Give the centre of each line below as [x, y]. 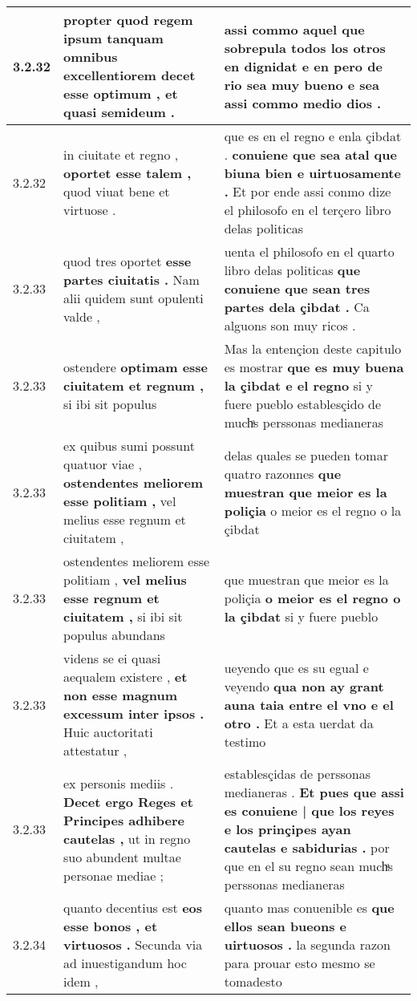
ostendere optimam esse [136, 367]
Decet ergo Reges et [128, 801]
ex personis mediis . [119, 783]
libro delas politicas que [292, 270]
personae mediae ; [114, 875]
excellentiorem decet [130, 75]
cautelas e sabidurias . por [307, 847]
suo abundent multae [122, 857]
